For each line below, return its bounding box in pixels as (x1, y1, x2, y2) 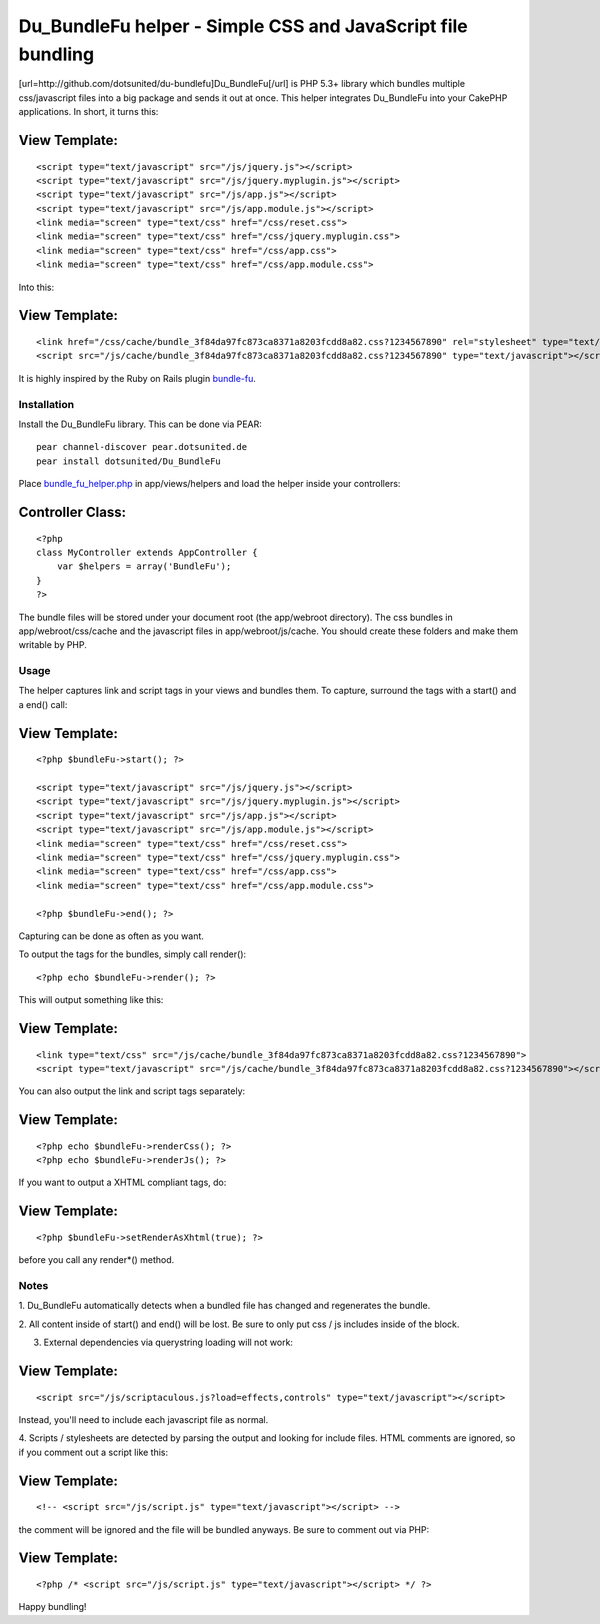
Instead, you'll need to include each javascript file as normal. (18, 1413, 269, 1425)
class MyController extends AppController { (36, 546, 259, 558)
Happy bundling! (18, 1601, 87, 1613)
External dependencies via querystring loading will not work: (43, 1336, 294, 1349)
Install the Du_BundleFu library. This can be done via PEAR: (18, 418, 262, 430)
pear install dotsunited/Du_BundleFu (36, 455, 222, 467)
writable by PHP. (18, 639, 87, 651)
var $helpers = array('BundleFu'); (56, 561, 232, 572)
